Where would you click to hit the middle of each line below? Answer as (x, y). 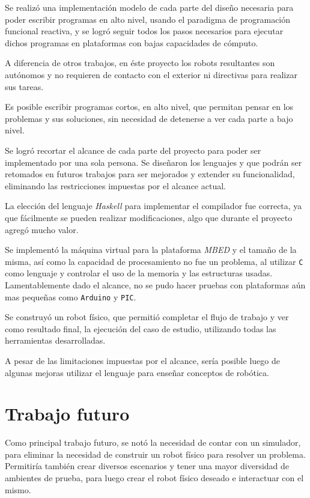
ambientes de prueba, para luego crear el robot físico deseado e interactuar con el (154, 478)
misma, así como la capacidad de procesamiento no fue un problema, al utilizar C (154, 261)
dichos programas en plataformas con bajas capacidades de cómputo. (132, 42)
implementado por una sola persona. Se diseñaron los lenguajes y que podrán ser (153, 162)
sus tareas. (24, 86)
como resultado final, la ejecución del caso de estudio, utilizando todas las (141, 328)
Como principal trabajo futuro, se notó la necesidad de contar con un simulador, (153, 442)
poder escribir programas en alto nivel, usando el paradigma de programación (148, 19)
